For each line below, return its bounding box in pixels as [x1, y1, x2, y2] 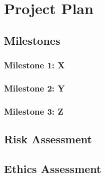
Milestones [4, 32, 60, 48]
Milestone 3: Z [4, 105, 63, 117]
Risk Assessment [4, 131, 92, 147]
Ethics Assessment [4, 160, 101, 176]
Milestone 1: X [4, 59, 65, 71]
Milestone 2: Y [4, 81, 65, 94]
